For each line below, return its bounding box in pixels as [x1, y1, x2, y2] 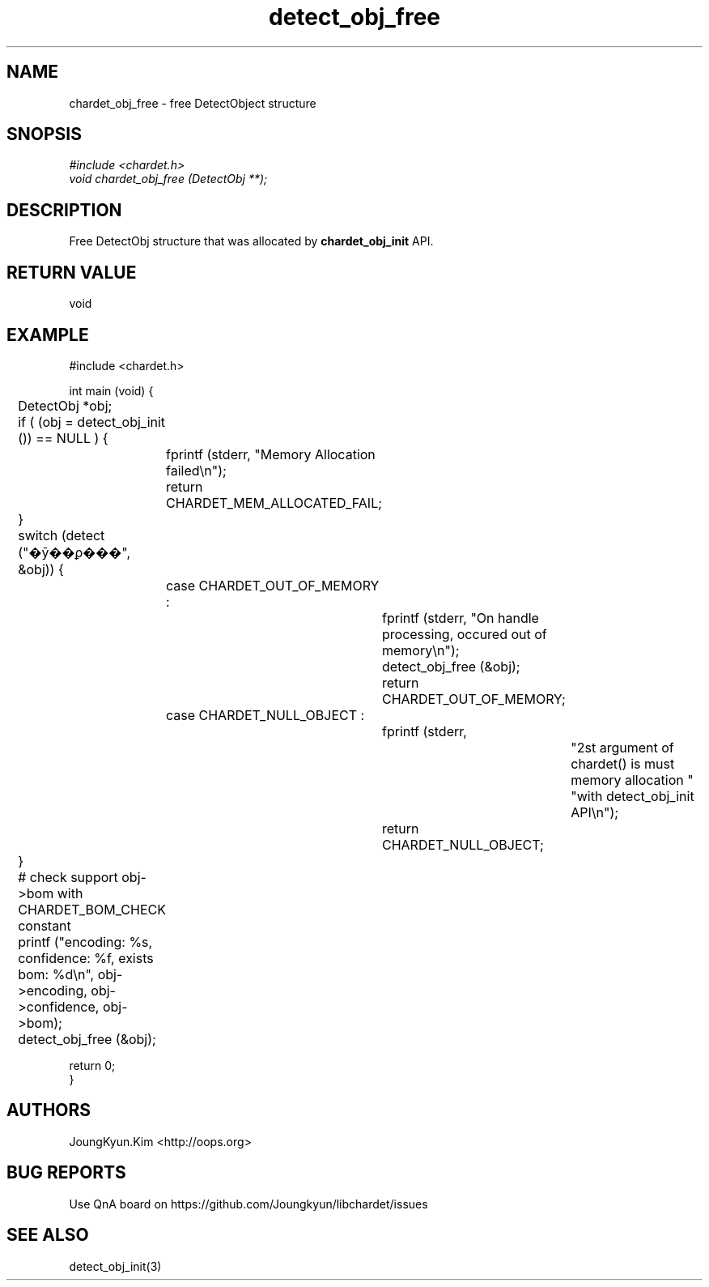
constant [18, 917, 71, 934]
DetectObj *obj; [18, 397, 113, 414]
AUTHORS [6, 1100, 91, 1121]
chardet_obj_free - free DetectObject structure [69, 96, 316, 110]
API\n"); [571, 803, 619, 820]
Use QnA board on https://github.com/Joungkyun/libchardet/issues [69, 1196, 428, 1211]
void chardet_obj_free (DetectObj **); [69, 172, 268, 186]
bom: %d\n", [18, 965, 95, 982]
